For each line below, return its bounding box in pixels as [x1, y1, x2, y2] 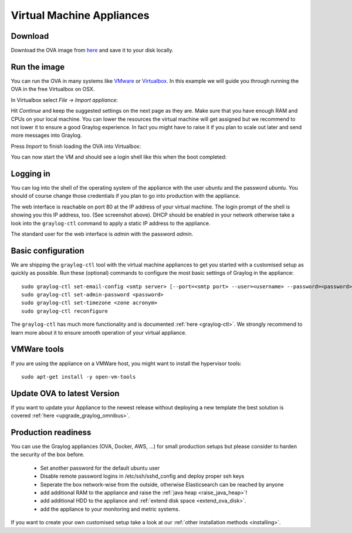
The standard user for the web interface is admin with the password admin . [11, 230, 194, 237]
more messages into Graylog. [11, 132, 82, 139]
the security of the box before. [11, 451, 85, 458]
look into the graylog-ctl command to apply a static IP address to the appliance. [11, 220, 211, 227]
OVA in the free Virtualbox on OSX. [11, 86, 95, 93]
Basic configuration [11, 245, 84, 255]
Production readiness [11, 427, 92, 437]
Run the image [11, 62, 65, 72]
